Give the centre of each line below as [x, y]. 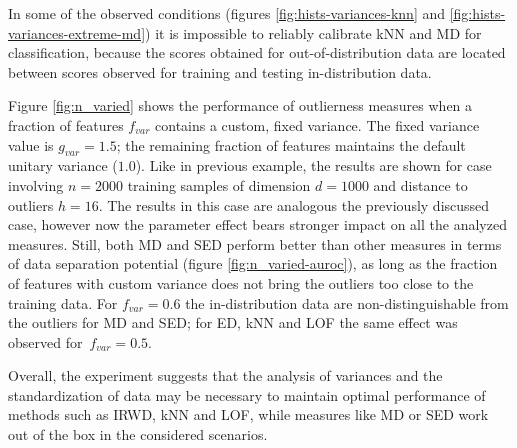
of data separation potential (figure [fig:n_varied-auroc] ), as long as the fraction [253, 263]
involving [36, 184]
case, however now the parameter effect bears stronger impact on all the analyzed [257, 224]
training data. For [63, 302]
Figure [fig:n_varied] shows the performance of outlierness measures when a [240, 105]
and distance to [420, 184]
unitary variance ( [63, 165]
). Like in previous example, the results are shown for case [313, 165]
